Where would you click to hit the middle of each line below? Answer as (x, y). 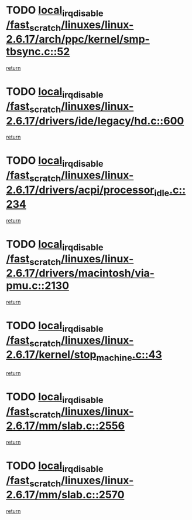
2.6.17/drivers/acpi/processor (80, 190)
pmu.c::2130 (37, 286)
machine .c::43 (129, 356)
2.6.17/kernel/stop (51, 355)
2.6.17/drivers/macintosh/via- (80, 273)
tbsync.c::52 (38, 52)
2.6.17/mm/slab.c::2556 (65, 426)
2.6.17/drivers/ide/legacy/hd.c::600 (95, 121)
